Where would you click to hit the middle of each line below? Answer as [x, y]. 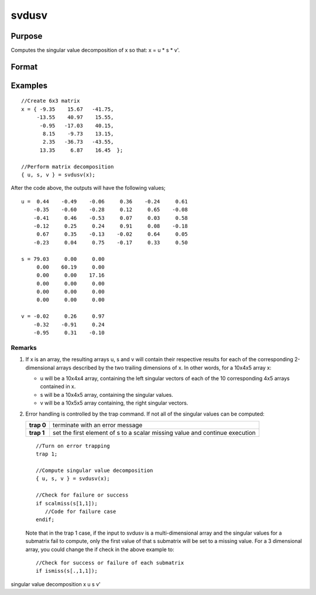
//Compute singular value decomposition [95, 471]
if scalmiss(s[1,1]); [67, 503]
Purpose [27, 36]
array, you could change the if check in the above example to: [100, 549]
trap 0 [37, 425]
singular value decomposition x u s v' [56, 584]
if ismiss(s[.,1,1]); [67, 571]
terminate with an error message [98, 425]
